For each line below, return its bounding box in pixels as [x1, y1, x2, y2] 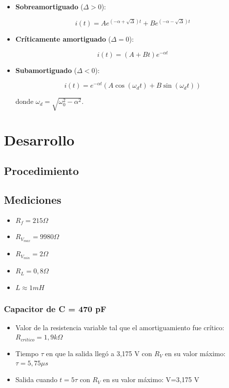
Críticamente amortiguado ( [15, 34, 111, 44]
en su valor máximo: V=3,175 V [103, 374, 199, 385]
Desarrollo [4, 129, 75, 149]
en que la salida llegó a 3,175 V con [46, 348, 152, 358]
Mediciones [4, 192, 62, 207]
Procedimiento [4, 163, 79, 178]
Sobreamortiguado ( [15, 1, 83, 11]
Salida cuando [15, 374, 58, 385]
